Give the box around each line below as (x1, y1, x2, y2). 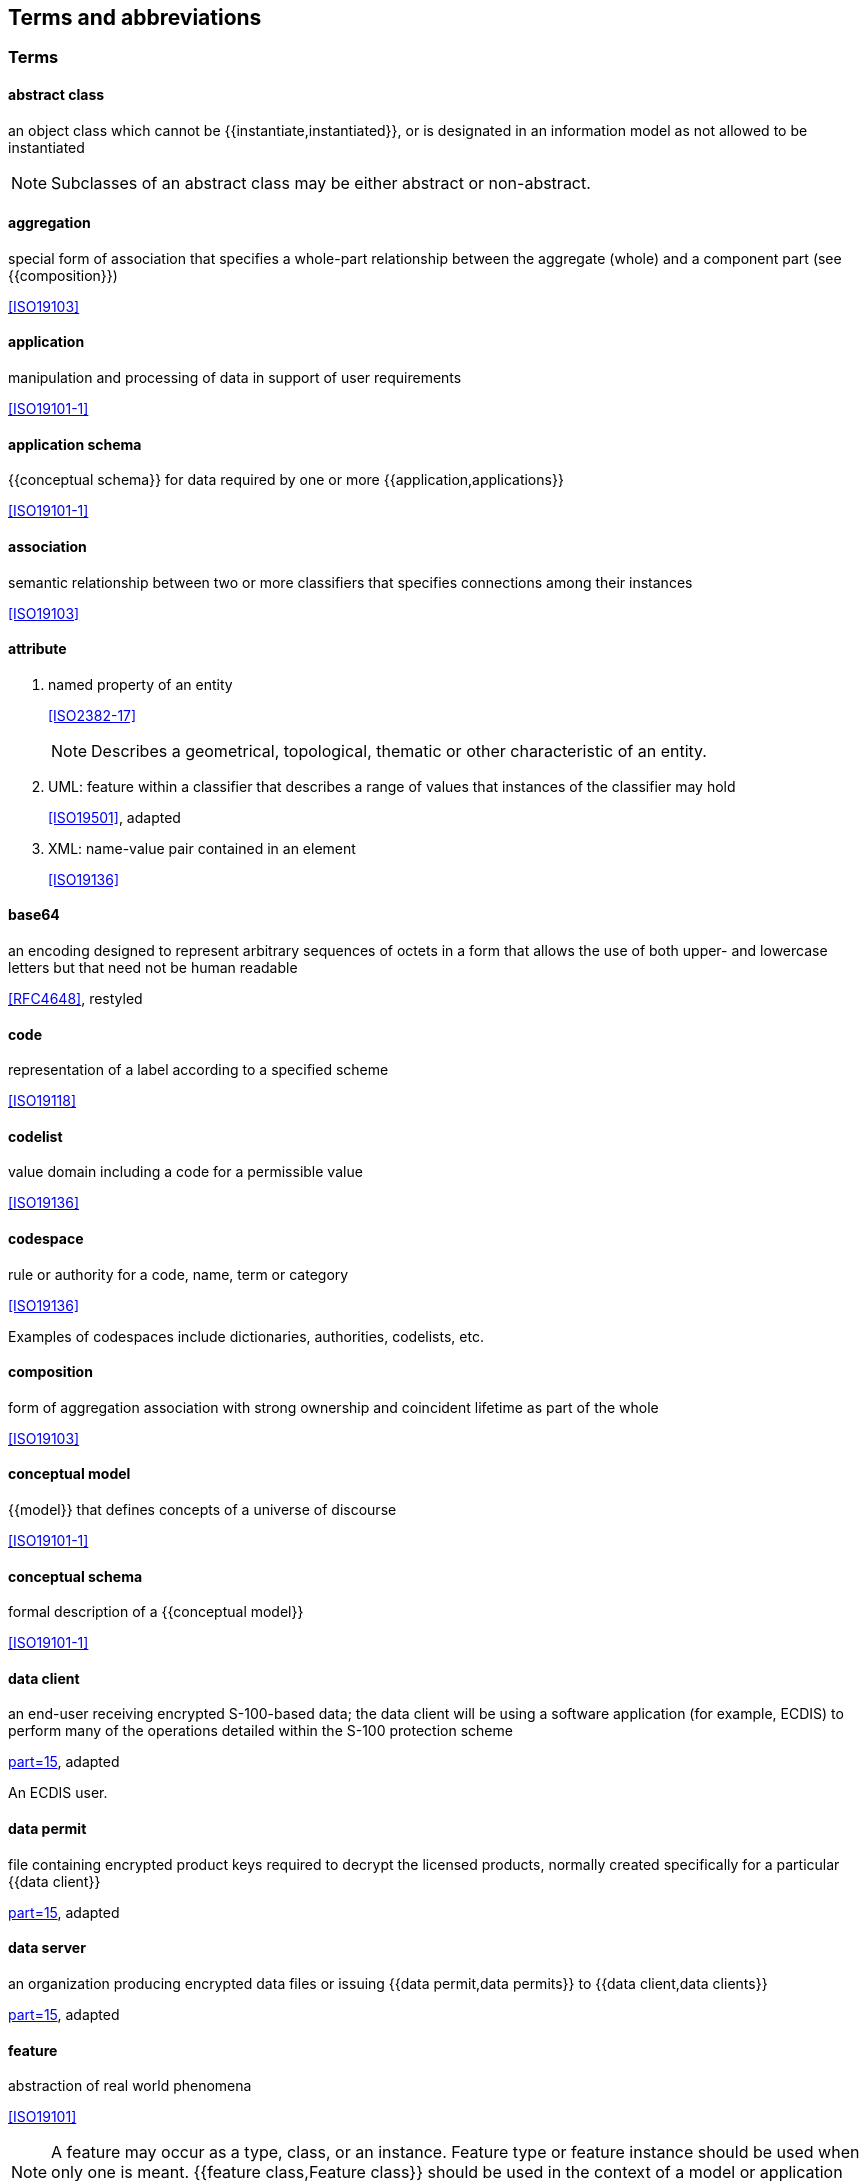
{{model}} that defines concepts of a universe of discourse (8, 1501, 397, 1519)
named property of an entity (48, 675, 233, 693)
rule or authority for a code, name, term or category (8, 1265, 349, 1283)
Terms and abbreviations (8, 5, 262, 30)
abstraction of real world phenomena (8, 2077, 252, 2095)
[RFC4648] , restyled (8, 989, 143, 1007)
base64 (8, 906, 60, 924)
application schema (8, 435, 142, 453)
